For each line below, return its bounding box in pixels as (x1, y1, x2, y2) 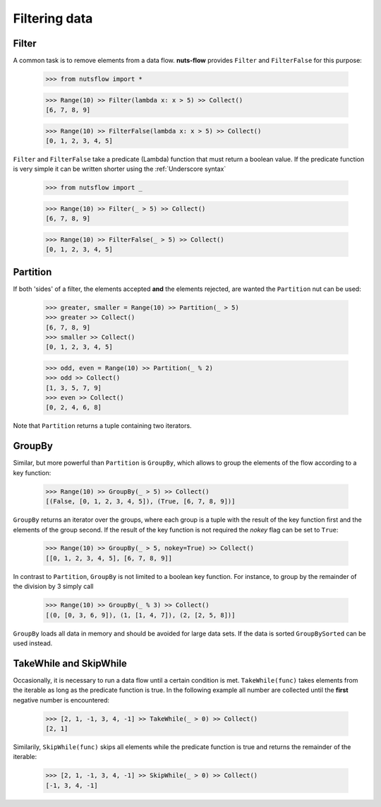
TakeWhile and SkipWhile (13, 657, 127, 669)
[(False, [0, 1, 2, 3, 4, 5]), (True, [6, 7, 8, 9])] (45, 498, 236, 506)
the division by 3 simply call (13, 582, 94, 591)
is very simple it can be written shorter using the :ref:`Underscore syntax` (13, 165, 226, 173)
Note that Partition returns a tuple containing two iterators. (13, 422, 192, 430)
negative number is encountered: (13, 695, 109, 704)
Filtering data (13, 11, 93, 26)
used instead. (13, 639, 53, 647)
